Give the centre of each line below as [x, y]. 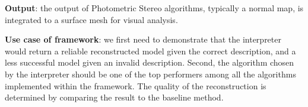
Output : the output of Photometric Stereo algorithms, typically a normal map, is [154, 8]
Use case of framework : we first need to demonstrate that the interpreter [143, 39]
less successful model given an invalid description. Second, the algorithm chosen [150, 62]
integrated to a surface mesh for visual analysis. [91, 19]
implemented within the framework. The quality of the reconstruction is [136, 85]
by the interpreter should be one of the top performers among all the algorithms [150, 74]
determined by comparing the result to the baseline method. [114, 97]
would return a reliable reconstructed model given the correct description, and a [150, 51]
